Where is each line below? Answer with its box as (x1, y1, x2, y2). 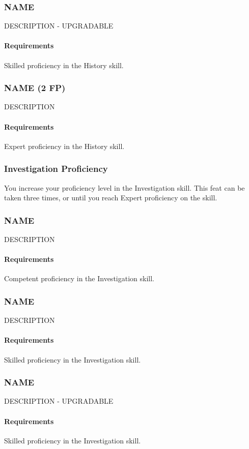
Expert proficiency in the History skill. (4, 140, 125, 151)
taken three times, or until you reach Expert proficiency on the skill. (4, 192, 217, 203)
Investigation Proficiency (4, 162, 108, 175)
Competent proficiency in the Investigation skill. (4, 273, 154, 284)
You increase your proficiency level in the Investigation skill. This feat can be (4, 182, 245, 193)
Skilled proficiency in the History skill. (4, 59, 124, 70)
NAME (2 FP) (4, 81, 66, 94)
